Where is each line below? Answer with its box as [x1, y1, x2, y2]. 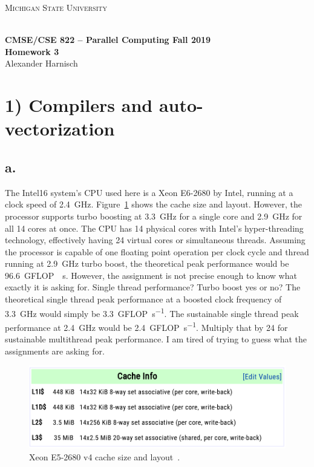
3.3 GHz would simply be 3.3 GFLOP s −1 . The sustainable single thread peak [5, 305, 299, 319]
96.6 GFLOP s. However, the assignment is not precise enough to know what [5, 269, 297, 281]
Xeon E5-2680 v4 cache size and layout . [29, 450, 180, 463]
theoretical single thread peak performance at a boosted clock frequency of [5, 293, 282, 305]
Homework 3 [5, 45, 59, 57]
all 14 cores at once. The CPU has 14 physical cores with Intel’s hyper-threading [5, 221, 304, 234]
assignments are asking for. [5, 344, 105, 357]
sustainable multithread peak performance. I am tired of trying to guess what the [5, 333, 307, 345]
